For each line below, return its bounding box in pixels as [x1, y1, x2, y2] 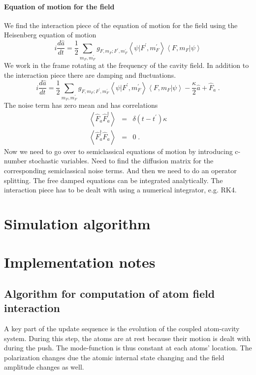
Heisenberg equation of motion [4, 30, 96, 40]
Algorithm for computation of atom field [4, 285, 215, 301]
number [4, 156, 27, 166]
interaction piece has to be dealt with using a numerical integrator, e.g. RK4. [4, 185, 237, 195]
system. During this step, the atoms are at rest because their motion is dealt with [4, 333, 251, 343]
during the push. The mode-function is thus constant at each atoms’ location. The [4, 343, 252, 353]
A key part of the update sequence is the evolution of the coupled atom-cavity [4, 323, 240, 334]
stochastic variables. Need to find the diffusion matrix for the [29, 156, 214, 166]
